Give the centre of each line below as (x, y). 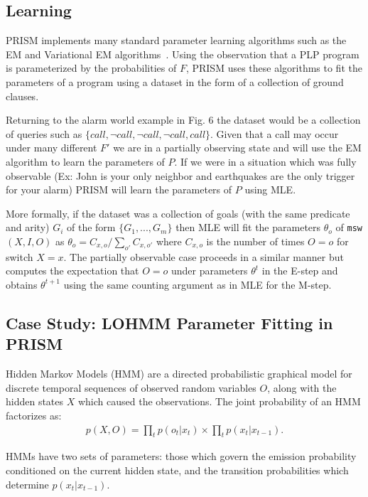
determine (27, 484)
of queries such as (44, 133)
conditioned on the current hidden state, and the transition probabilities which (177, 470)
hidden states (35, 401)
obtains (22, 284)
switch (20, 256)
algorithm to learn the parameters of (85, 161)
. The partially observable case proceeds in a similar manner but (204, 256)
